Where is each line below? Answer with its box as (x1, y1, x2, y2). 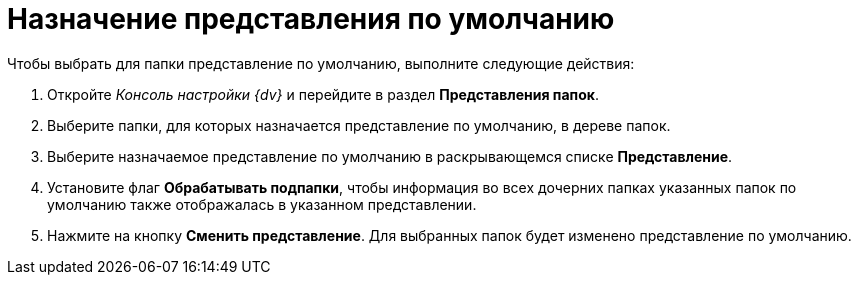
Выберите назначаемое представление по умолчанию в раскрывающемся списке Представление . (47, 147, 733, 165)
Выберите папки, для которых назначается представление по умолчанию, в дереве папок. (47, 116, 671, 134)
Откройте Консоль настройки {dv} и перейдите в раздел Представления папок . (47, 85, 599, 103)
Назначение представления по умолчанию (7, 2, 615, 36)
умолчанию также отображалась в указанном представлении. (47, 195, 477, 213)
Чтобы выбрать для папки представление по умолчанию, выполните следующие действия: (7, 54, 635, 72)
